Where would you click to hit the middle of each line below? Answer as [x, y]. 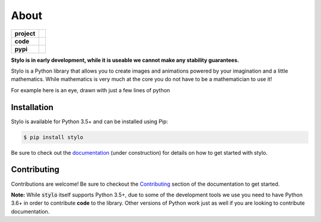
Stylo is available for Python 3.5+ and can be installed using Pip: [90, 121]
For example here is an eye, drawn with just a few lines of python [91, 90]
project [25, 33]
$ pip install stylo [53, 137]
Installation [32, 107]
